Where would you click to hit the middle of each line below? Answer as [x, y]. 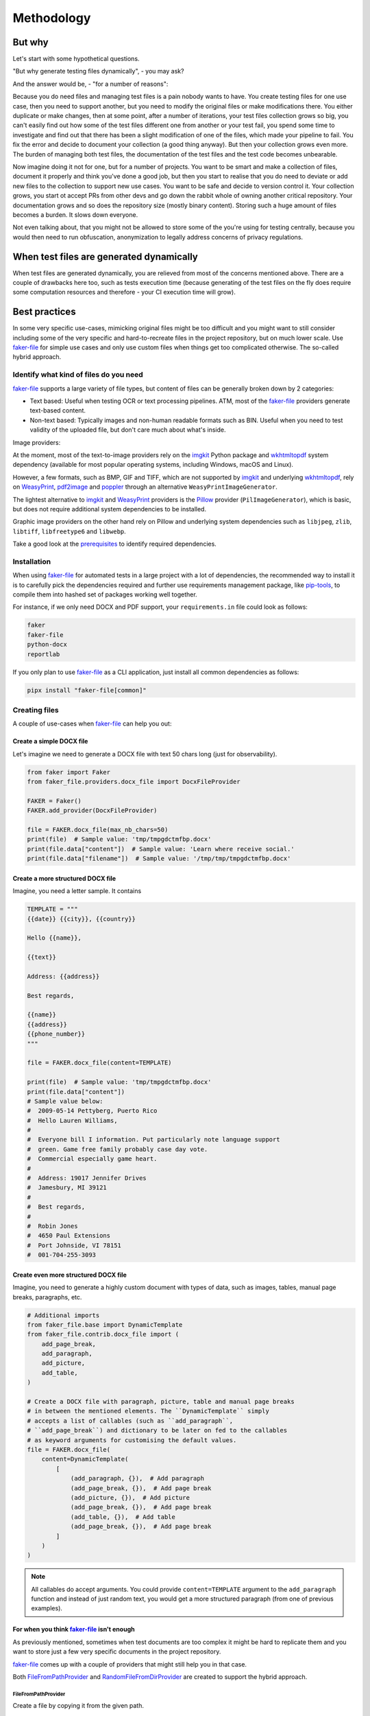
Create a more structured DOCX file [64, 878]
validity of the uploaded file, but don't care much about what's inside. [128, 430]
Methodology [52, 18]
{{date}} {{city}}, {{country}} [82, 919]
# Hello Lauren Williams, [72, 1120]
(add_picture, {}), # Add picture [130, 1497]
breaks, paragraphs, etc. [47, 1297]
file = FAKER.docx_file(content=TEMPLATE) [99, 1063]
